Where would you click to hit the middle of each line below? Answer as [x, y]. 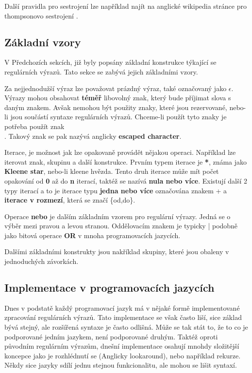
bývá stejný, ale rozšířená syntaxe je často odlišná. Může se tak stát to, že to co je [126, 327]
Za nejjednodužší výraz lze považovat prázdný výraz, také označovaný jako [116, 88]
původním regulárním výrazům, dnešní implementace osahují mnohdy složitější [122, 346]
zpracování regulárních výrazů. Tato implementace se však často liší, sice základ [123, 317]
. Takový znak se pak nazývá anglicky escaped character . [93, 136]
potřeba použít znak [34, 126]
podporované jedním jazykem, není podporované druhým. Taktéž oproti [111, 336]
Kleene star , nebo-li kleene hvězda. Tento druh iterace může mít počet [112, 171]
